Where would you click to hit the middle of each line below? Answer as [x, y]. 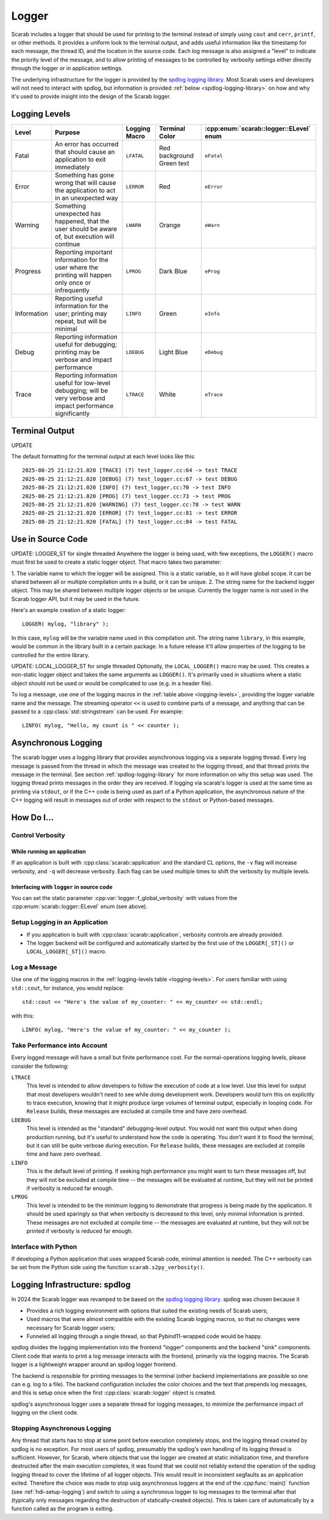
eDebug [214, 352]
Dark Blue [173, 272]
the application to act [85, 190]
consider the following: [40, 1066]
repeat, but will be [81, 322]
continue [68, 244]
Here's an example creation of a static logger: [69, 610]
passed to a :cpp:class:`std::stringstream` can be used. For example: [97, 711]
